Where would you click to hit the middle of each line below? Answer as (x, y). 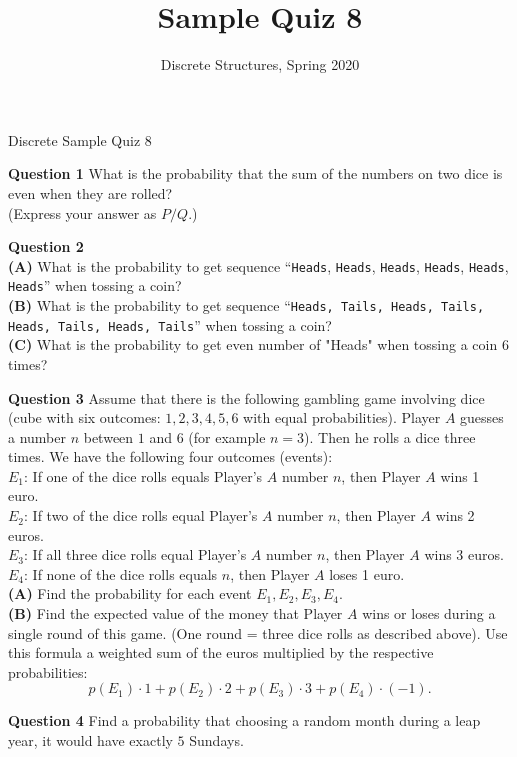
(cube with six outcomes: (84, 417)
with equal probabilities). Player (342, 417)
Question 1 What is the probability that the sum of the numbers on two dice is (255, 173)
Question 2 (46, 246)
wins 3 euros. (464, 554)
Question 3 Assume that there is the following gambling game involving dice (246, 397)
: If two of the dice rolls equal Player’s (141, 515)
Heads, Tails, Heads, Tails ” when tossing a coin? (170, 324)
